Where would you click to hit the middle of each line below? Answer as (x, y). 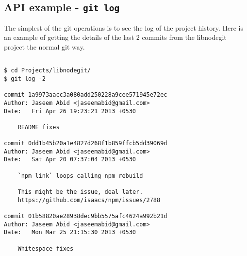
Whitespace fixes (46, 248)
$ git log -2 (25, 78)
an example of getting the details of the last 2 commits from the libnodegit (115, 37)
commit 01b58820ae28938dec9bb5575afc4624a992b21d (86, 216)
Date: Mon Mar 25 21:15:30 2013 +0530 (70, 232)
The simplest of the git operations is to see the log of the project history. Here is (123, 27)
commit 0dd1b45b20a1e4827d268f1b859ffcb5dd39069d (86, 144)
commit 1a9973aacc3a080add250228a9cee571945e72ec (86, 95)
